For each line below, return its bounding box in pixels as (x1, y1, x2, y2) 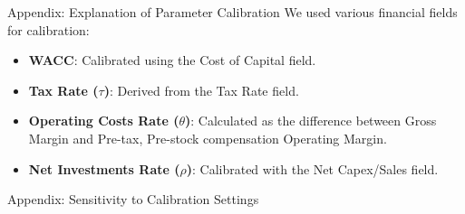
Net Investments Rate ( (28, 159, 180, 178)
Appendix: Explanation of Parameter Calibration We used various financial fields (7, 3, 458, 21)
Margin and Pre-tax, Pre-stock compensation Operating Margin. (28, 128, 387, 147)
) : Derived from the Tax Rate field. (103, 80, 299, 99)
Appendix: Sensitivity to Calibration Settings (7, 190, 259, 209)
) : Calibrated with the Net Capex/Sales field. (186, 159, 439, 178)
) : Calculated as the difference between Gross (184, 111, 437, 130)
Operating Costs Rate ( (28, 111, 179, 130)
